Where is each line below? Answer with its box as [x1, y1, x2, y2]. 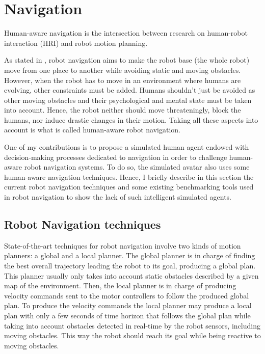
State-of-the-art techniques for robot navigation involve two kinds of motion [4, 240, 241, 251]
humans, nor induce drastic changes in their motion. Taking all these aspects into [4, 114, 258, 125]
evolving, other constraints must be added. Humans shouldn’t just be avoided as [4, 85, 255, 95]
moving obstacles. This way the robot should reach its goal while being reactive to [4, 330, 261, 341]
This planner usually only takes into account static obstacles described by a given [4, 270, 259, 281]
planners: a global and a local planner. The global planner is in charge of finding [4, 250, 255, 261]
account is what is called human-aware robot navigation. [4, 124, 180, 135]
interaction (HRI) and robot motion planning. [4, 37, 148, 48]
